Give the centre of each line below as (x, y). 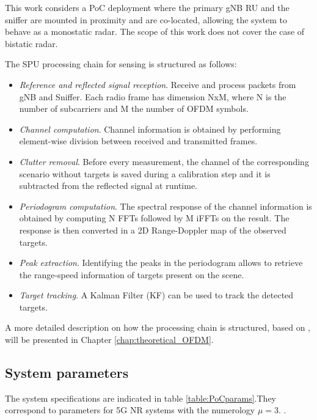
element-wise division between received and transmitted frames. (138, 141)
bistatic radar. (31, 43)
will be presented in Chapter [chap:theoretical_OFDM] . (109, 340)
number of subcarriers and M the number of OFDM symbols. (134, 109)
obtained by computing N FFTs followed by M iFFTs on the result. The (154, 218)
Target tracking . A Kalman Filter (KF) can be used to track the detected (156, 295)
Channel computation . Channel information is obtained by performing (150, 129)
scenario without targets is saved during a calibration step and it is (145, 173)
